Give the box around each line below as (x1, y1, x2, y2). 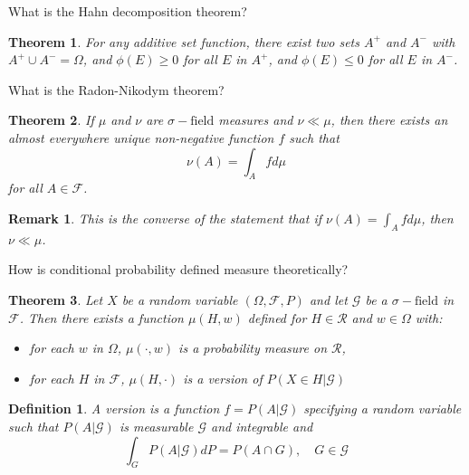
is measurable (119, 416, 194, 435)
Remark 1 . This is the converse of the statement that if (8, 208, 321, 227)
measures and (218, 110, 293, 129)
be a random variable (121, 290, 238, 309)
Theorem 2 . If (8, 110, 94, 129)
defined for (247, 308, 307, 327)
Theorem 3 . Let (8, 290, 103, 309)
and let (309, 290, 348, 309)
